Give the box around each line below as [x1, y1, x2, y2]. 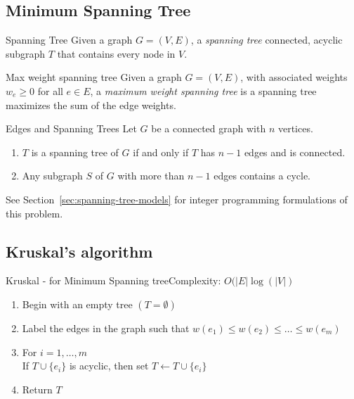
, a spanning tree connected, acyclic [190, 32, 343, 47]
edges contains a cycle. [214, 168, 311, 183]
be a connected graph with [151, 121, 266, 136]
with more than [117, 168, 185, 183]
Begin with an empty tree [22, 296, 133, 311]
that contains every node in [57, 46, 176, 61]
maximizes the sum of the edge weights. [6, 97, 176, 112]
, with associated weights [240, 70, 348, 84]
